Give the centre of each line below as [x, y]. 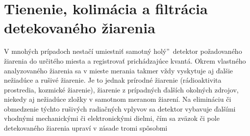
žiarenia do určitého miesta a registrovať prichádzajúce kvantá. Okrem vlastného [125, 60]
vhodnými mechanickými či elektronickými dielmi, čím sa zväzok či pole [112, 118]
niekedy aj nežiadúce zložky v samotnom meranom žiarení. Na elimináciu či [118, 99]
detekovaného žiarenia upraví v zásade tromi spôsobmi [86, 128]
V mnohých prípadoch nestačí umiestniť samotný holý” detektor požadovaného [123, 51]
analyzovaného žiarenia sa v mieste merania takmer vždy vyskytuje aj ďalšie [119, 70]
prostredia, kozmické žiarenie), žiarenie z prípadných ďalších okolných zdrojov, [121, 89]
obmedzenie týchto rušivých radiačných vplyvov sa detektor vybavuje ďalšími [120, 108]
